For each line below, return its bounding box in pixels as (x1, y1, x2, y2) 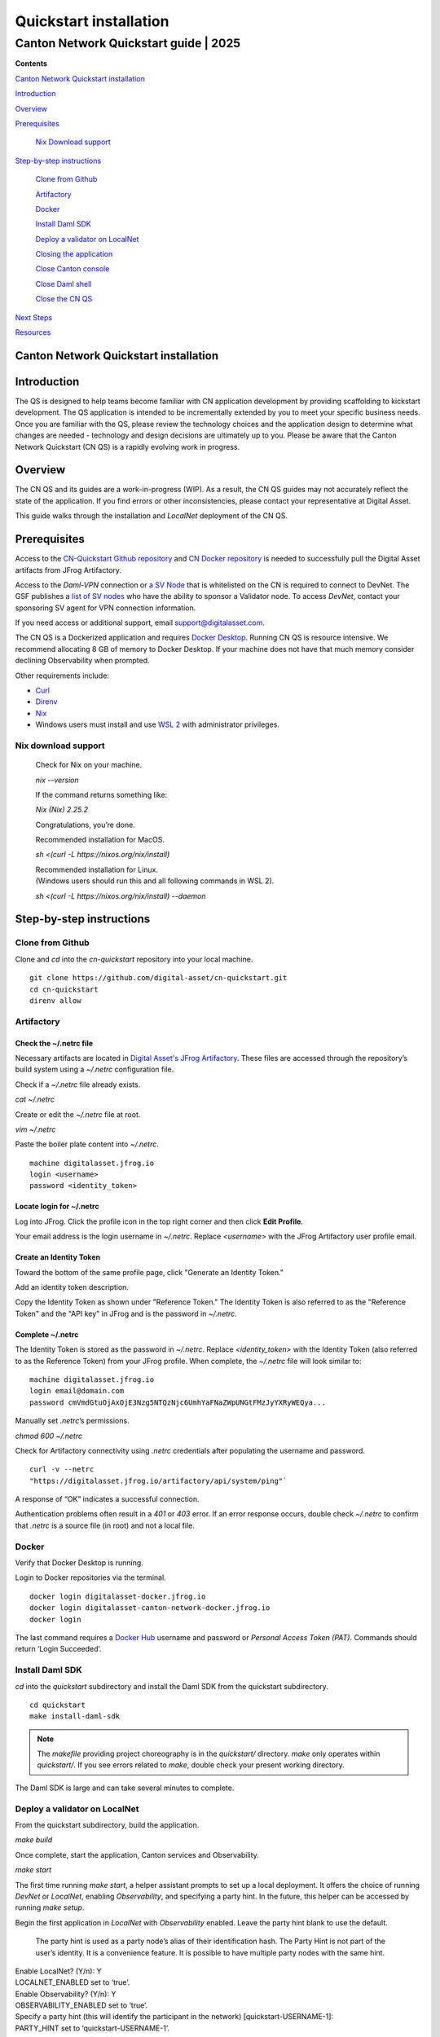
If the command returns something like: (35, 790, 168, 799)
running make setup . (15, 1903, 85, 1912)
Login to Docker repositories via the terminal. (15, 1573, 166, 1582)
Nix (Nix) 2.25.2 (35, 805, 89, 815)
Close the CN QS (35, 294, 93, 304)
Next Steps (15, 312, 53, 322)
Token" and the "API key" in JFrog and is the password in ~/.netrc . (15, 1309, 238, 1318)
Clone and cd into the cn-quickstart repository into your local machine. (15, 954, 253, 964)
